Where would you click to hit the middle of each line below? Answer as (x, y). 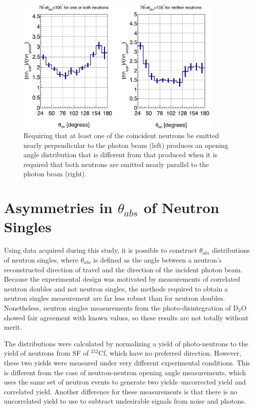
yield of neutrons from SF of (46, 353)
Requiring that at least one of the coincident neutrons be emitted (121, 135)
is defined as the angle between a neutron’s (157, 259)
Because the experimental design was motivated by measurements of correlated (122, 279)
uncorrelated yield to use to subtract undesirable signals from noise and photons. (125, 401)
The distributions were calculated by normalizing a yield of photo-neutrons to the (126, 343)
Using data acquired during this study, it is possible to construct (101, 250)
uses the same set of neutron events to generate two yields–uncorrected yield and (125, 382)
